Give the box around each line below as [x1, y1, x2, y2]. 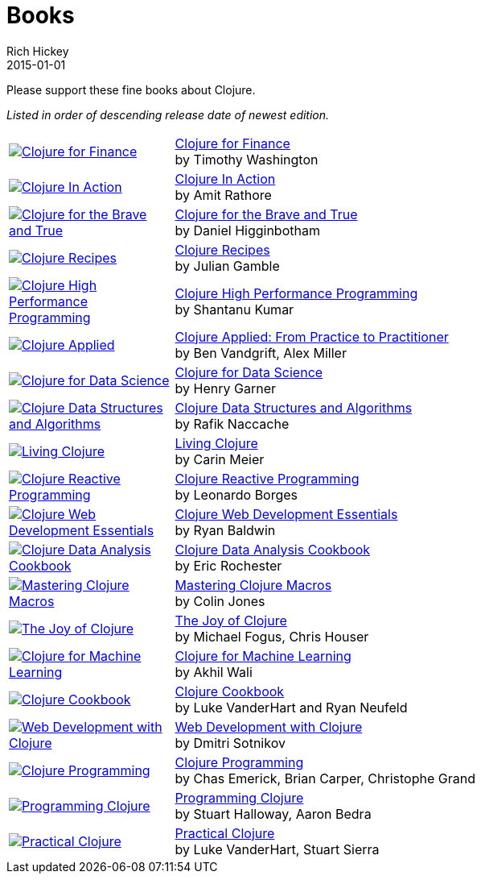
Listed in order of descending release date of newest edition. [6, 107, 330, 122]
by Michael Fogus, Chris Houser [175, 628, 369, 645]
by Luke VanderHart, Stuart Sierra [175, 841, 380, 857]
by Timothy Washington [175, 151, 319, 168]
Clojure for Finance [175, 135, 290, 152]
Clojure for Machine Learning [175, 647, 351, 664]
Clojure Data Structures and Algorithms [175, 399, 413, 416]
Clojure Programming [175, 753, 304, 770]
